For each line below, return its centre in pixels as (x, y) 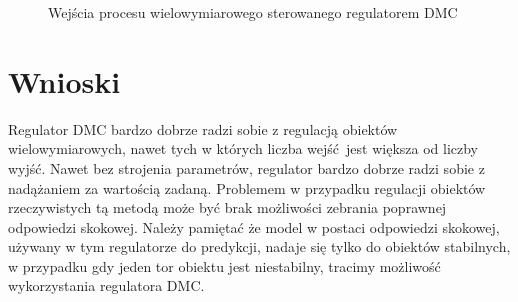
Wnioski (64, 80)
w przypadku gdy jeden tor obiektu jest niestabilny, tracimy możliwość (224, 265)
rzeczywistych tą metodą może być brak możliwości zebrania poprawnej (227, 207)
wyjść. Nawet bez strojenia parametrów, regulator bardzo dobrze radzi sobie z (246, 167)
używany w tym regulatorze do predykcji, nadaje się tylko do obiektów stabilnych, (259, 246)
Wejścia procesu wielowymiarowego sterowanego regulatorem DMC (253, 12)
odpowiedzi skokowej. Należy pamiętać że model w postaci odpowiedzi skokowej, (254, 226)
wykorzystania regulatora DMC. (106, 285)
